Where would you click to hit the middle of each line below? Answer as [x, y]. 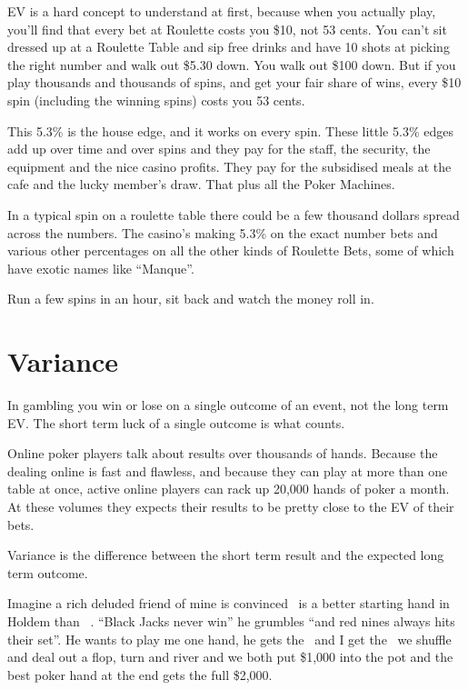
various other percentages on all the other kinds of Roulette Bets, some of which [231, 250]
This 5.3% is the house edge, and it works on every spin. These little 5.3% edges [230, 130]
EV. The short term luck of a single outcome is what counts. [176, 422]
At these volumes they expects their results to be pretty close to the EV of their [231, 506]
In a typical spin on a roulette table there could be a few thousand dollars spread [234, 214]
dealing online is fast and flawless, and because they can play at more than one [228, 470]
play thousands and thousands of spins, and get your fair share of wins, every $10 [234, 82]
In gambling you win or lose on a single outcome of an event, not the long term [228, 405]
